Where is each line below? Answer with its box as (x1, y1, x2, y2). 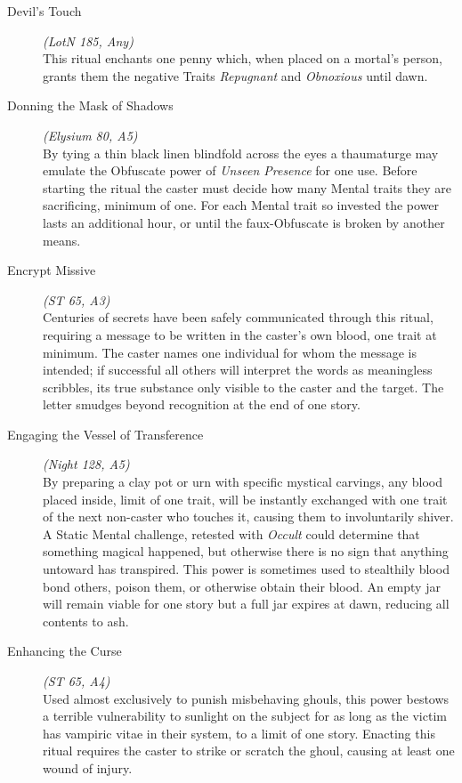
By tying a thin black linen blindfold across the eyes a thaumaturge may (43, 143, 439, 162)
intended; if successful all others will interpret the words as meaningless (43, 360, 433, 379)
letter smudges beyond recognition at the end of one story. (43, 395, 361, 414)
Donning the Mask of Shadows (7, 96, 174, 115)
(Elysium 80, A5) (43, 125, 138, 144)
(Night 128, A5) (43, 455, 130, 473)
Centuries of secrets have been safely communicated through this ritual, (43, 308, 434, 327)
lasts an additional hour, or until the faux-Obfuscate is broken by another (43, 213, 445, 231)
